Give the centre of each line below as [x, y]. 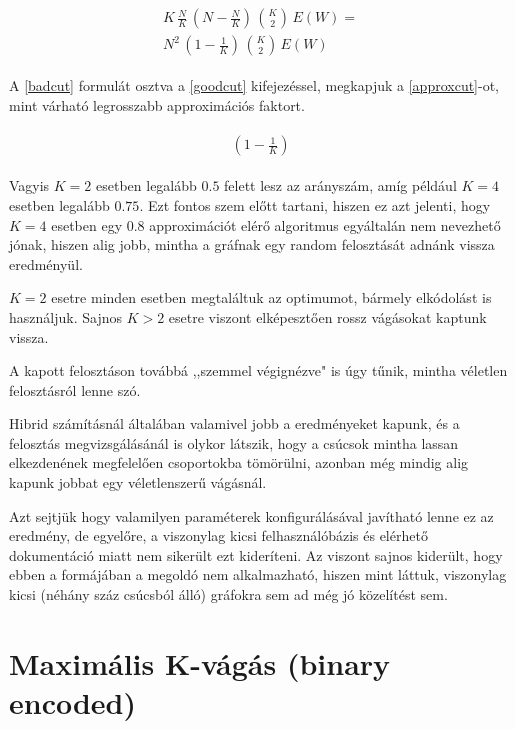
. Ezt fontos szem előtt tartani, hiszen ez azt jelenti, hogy [315, 204]
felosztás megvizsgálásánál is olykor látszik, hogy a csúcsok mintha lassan [234, 442]
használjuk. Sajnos [65, 316]
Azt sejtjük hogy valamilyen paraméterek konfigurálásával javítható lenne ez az [251, 515]
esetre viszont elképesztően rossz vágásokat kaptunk [327, 316]
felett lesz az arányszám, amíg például [340, 185]
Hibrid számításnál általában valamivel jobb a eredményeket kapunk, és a [234, 423]
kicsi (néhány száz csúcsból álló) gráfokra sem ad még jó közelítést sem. [228, 594]
